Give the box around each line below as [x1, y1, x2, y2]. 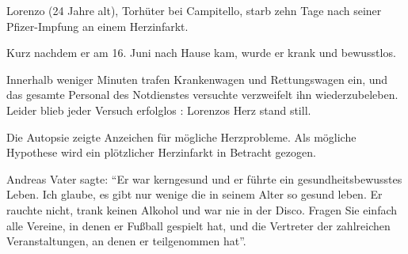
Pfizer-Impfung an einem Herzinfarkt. [6, 17, 189, 34]
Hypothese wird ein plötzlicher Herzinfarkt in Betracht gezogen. [6, 144, 316, 161]
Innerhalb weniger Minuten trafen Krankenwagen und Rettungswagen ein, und [6, 70, 388, 87]
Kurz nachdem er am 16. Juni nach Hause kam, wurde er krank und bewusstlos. [6, 44, 396, 61]
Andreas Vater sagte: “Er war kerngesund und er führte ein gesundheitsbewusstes [6, 170, 402, 187]
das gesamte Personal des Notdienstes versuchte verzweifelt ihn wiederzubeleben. [6, 86, 398, 103]
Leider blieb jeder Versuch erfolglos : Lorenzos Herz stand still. [6, 101, 311, 118]
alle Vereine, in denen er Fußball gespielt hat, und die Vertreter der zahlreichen [6, 217, 391, 233]
